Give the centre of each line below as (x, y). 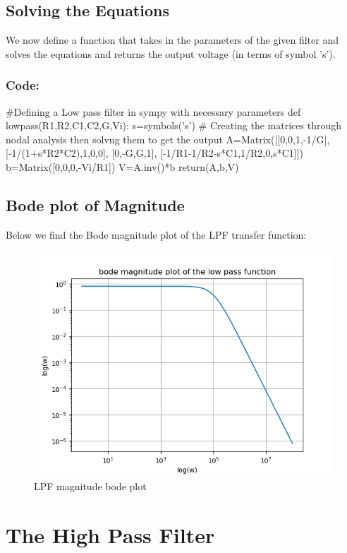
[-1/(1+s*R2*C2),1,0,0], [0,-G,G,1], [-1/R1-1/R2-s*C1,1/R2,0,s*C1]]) (154, 153)
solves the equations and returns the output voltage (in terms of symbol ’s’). (171, 53)
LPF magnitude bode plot (90, 486)
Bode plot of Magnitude (95, 204)
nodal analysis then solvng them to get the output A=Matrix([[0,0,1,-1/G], (168, 139)
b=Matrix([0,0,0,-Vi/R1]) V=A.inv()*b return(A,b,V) (122, 166)
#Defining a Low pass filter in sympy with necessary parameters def (153, 111)
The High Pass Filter (110, 534)
